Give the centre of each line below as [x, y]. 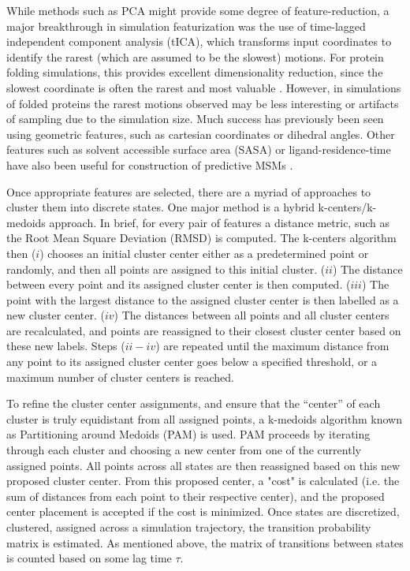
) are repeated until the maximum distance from [272, 346]
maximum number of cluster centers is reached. [120, 377]
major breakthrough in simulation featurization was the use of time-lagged [186, 26]
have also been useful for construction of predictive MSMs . [150, 164]
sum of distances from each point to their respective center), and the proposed [196, 496]
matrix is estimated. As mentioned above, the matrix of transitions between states [205, 542]
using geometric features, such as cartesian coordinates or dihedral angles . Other [201, 134]
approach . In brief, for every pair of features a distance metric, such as [219, 222]
